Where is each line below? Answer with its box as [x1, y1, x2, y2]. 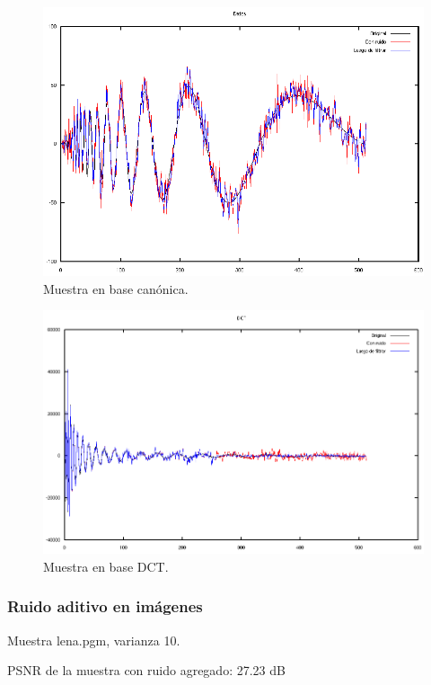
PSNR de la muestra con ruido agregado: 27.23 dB [7, 661, 286, 680]
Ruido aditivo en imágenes [7, 595, 203, 618]
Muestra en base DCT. [43, 556, 169, 575]
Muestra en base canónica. [43, 279, 189, 298]
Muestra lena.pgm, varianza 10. [7, 630, 180, 649]
